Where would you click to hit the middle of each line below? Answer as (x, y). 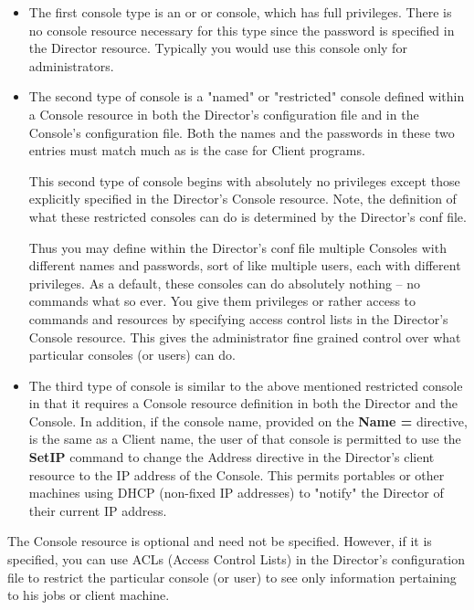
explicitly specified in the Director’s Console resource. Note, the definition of (242, 199)
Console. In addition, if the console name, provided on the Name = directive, (248, 421)
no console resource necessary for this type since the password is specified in (242, 30)
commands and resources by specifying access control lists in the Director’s (238, 318)
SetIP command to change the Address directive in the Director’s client (232, 457)
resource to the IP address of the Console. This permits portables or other (237, 474)
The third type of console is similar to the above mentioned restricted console (246, 385)
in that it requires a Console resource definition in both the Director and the (243, 403)
